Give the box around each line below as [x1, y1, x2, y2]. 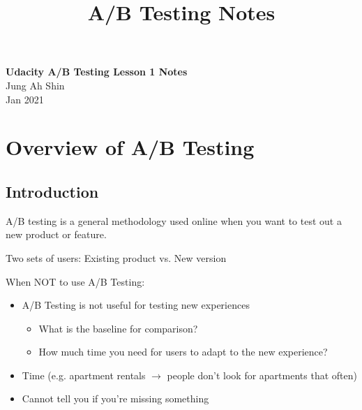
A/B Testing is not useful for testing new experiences [22, 298, 250, 312]
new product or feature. [6, 227, 107, 242]
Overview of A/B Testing [6, 133, 255, 161]
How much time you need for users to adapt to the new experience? [38, 344, 328, 359]
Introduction [6, 180, 99, 202]
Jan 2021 [6, 91, 44, 106]
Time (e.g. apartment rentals [22, 367, 146, 382]
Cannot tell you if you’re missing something [22, 391, 209, 406]
